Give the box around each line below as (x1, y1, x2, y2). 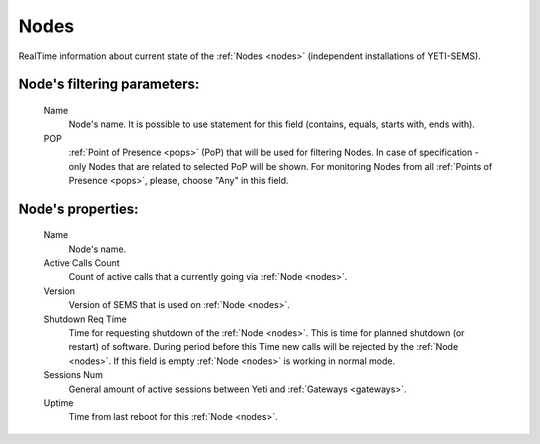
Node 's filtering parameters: (18, 76, 200, 93)
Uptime (43, 397, 74, 409)
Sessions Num (43, 369, 104, 381)
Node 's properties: (18, 200, 139, 217)
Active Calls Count (43, 257, 120, 269)
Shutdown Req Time (43, 313, 127, 325)
